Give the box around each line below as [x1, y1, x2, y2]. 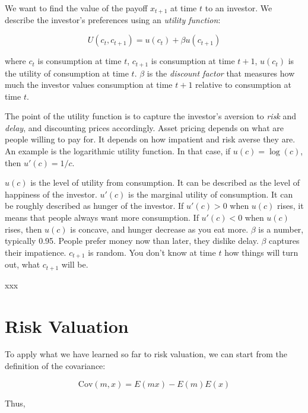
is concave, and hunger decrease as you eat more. [70, 223, 249, 235]
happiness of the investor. [5, 188, 97, 200]
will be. [61, 258, 88, 271]
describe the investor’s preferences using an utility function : [5, 14, 221, 26]
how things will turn [224, 246, 299, 258]
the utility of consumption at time [5, 66, 129, 79]
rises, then [5, 223, 42, 235]
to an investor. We [205, 2, 272, 14]
